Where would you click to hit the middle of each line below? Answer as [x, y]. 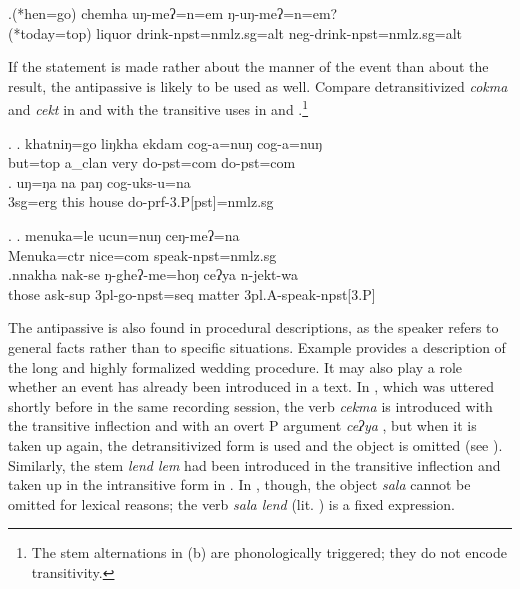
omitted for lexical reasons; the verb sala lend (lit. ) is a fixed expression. [231, 503]
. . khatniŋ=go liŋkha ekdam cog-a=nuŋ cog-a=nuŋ [165, 142]
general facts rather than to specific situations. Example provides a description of [257, 346]
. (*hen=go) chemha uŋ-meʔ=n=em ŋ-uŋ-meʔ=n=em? [173, 13]
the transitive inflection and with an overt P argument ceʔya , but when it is [242, 425]
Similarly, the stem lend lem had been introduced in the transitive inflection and [254, 464]
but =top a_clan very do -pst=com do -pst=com [152, 162]
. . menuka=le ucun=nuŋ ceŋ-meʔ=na [124, 235]
